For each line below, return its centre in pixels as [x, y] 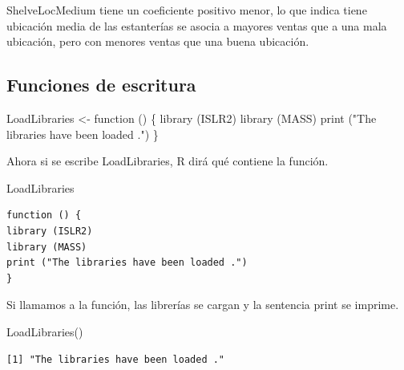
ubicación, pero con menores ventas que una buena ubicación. [158, 41]
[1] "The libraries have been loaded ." [116, 359]
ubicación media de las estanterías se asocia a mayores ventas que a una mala [197, 25]
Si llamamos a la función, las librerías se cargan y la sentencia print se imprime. [203, 305]
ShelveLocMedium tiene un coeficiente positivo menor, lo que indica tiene [187, 10]
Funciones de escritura [101, 85]
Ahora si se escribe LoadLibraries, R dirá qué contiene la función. [168, 161]
